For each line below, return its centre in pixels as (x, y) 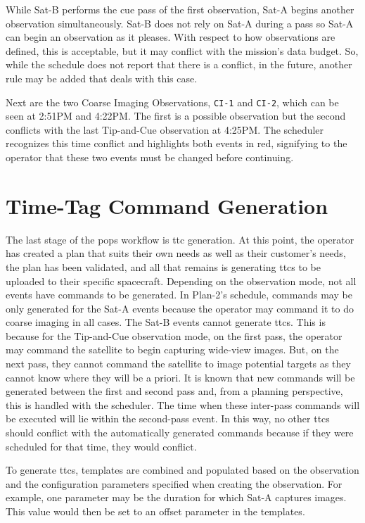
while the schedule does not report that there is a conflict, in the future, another (179, 64)
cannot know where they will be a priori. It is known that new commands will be (180, 377)
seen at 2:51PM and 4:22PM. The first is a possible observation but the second (176, 116)
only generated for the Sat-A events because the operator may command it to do (180, 308)
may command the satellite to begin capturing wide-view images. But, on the (172, 349)
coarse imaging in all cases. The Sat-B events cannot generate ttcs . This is (166, 322)
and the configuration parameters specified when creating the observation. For (174, 483)
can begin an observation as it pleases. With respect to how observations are (171, 37)
